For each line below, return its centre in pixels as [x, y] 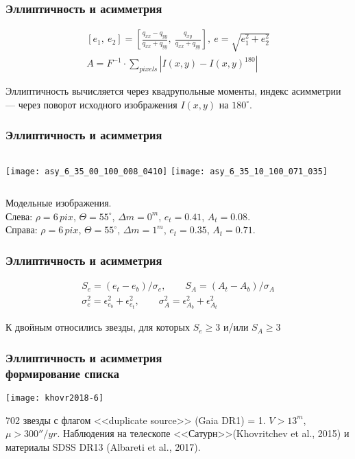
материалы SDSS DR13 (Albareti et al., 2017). [103, 446]
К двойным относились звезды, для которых [98, 327]
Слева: [19, 216]
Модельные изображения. [59, 203]
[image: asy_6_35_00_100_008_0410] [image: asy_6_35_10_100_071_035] [167, 171]
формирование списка [62, 373]
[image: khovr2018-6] [55, 398]
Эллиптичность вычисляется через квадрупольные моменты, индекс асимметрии [173, 91]
